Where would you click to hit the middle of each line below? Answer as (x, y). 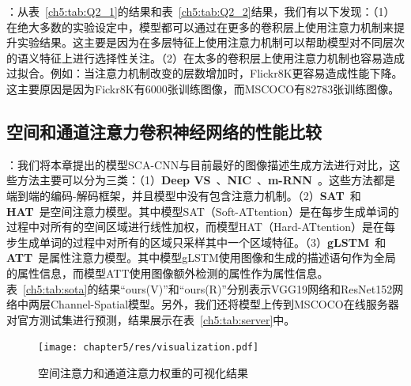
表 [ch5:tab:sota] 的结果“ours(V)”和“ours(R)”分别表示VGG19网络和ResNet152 (200, 288)
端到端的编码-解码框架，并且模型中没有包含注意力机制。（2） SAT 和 (184, 195)
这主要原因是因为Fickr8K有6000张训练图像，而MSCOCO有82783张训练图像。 (203, 88)
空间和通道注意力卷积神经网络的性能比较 (164, 131)
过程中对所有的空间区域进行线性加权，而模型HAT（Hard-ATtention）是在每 (201, 227)
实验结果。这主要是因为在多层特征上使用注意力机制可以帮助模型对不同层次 (211, 42)
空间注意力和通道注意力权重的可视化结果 (143, 372)
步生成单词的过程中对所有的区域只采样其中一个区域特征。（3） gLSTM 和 (196, 242)
